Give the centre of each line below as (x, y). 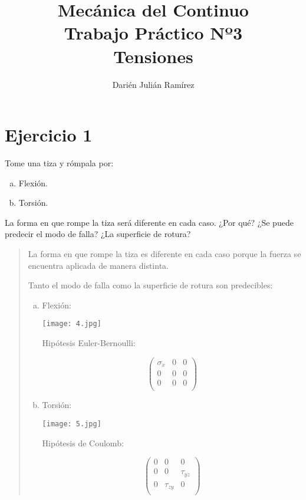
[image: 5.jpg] (72, 424)
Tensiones (153, 56)
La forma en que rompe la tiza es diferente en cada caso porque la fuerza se (164, 254)
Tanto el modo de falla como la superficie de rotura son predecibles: (150, 285)
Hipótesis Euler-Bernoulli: (89, 343)
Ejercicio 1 (49, 135)
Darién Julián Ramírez (153, 84)
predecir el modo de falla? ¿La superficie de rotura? (98, 234)
